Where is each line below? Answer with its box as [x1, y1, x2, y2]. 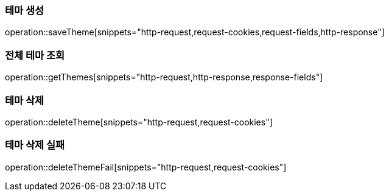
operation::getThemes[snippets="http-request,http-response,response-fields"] [5, 72, 323, 83]
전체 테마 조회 [5, 49, 65, 61]
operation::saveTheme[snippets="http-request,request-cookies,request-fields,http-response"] [5, 27, 385, 38]
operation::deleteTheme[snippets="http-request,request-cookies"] [5, 116, 273, 127]
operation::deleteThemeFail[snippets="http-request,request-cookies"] [5, 161, 287, 172]
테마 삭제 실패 [5, 139, 65, 152]
